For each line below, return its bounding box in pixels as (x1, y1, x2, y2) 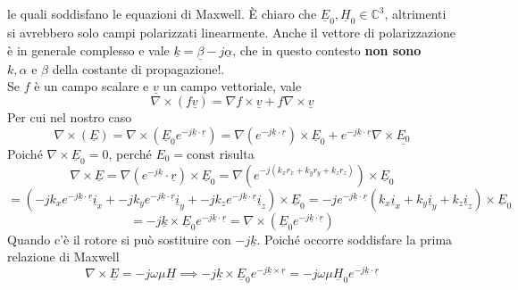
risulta (219, 144, 255, 162)
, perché (108, 144, 152, 162)
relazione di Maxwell (7, 247, 120, 266)
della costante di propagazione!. (52, 59, 225, 78)
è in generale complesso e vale (7, 40, 170, 59)
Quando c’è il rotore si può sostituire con (7, 229, 231, 248)
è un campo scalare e (34, 77, 149, 95)
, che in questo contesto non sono (232, 40, 422, 59)
